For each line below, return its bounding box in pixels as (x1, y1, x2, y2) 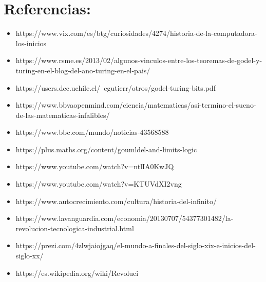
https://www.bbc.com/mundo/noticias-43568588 (15, 127, 169, 137)
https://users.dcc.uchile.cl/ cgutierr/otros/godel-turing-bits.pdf (15, 82, 216, 93)
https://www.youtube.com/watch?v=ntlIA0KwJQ (15, 161, 174, 172)
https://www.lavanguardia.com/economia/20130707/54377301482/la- (15, 213, 234, 224)
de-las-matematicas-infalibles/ (15, 109, 110, 120)
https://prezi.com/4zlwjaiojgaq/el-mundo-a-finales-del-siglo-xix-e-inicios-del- (15, 240, 256, 251)
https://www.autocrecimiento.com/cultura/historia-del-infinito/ (15, 195, 217, 206)
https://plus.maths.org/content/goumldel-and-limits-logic (15, 144, 197, 154)
